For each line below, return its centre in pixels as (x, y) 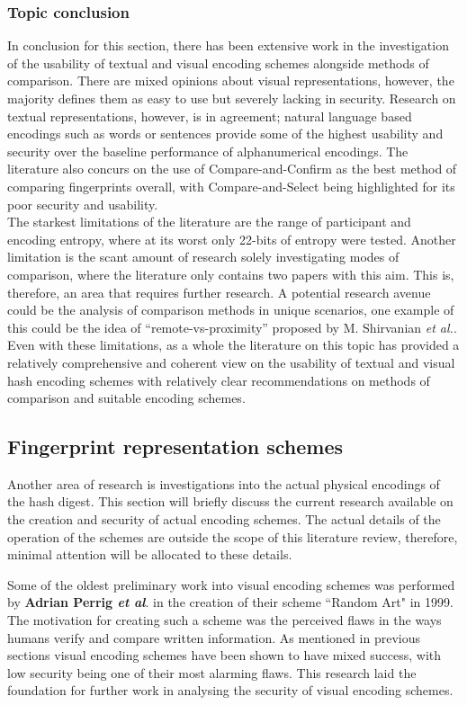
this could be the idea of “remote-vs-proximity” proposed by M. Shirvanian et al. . (232, 327)
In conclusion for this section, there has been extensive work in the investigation (228, 45)
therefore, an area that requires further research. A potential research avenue (219, 292)
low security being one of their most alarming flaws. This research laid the (212, 672)
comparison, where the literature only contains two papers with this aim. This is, (231, 274)
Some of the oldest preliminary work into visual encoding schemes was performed (231, 584)
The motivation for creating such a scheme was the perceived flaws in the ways (225, 620)
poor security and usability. (83, 204)
